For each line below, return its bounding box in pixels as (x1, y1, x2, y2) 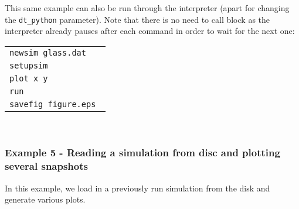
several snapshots (5, 159, 88, 173)
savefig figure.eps (9, 99, 96, 109)
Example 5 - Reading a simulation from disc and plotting (5, 145, 280, 160)
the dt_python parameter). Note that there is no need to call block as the (5, 13, 270, 25)
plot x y (9, 73, 48, 83)
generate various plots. (5, 193, 86, 205)
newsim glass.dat (9, 47, 86, 57)
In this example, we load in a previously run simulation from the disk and (5, 181, 270, 194)
